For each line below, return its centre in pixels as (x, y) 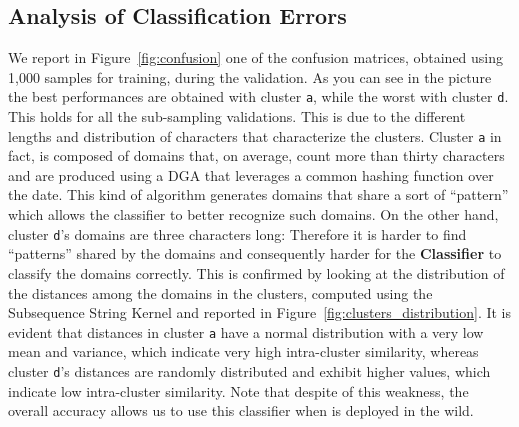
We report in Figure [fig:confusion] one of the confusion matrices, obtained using (256, 57)
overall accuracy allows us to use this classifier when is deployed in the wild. (241, 410)
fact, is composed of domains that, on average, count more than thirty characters (256, 155)
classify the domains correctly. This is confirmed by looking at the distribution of (256, 272)
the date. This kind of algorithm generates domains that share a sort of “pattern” (258, 194)
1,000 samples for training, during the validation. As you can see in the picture (250, 76)
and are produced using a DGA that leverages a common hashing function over (251, 174)
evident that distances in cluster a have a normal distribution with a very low (246, 331)
